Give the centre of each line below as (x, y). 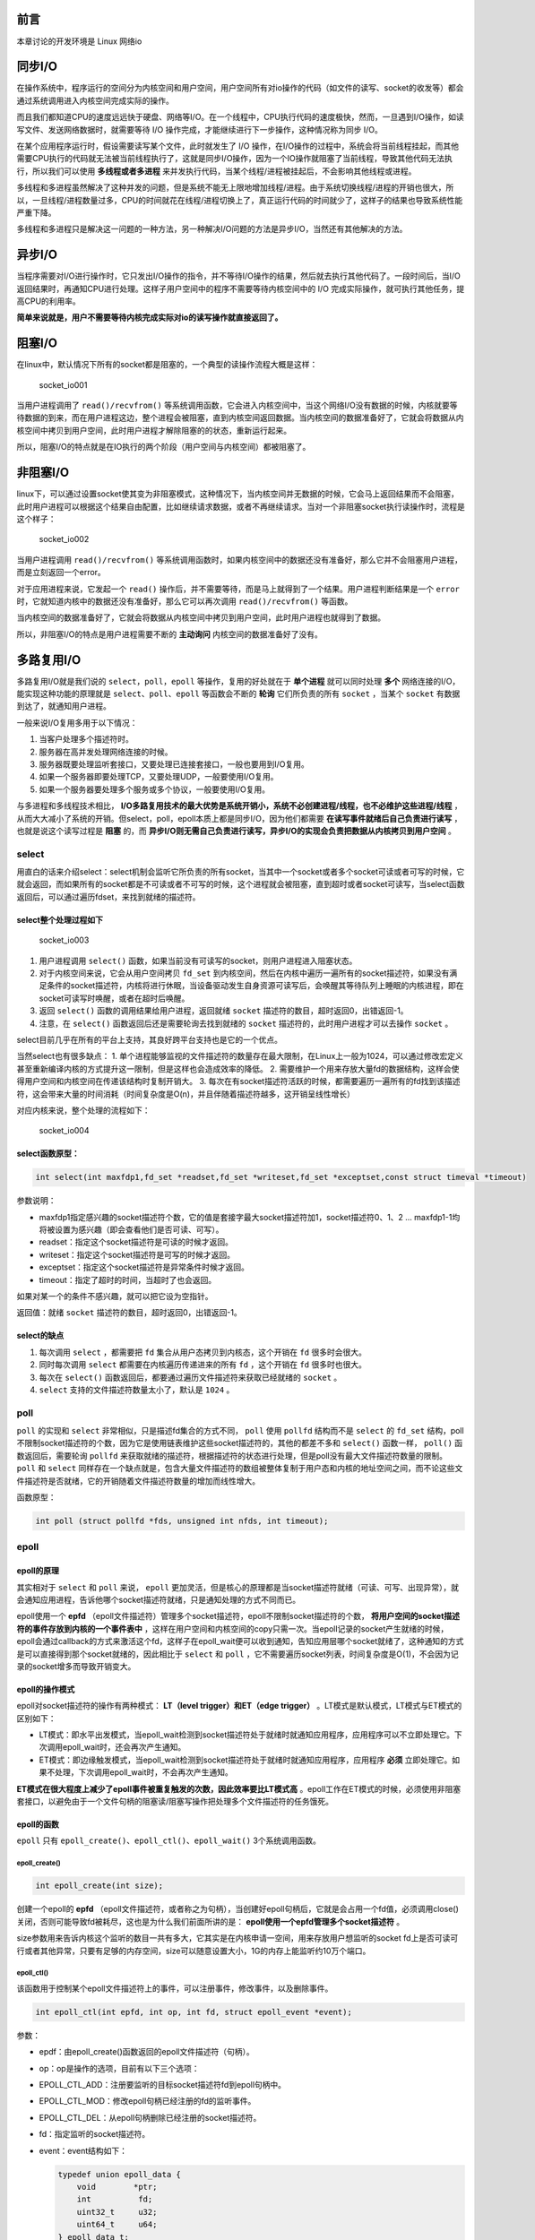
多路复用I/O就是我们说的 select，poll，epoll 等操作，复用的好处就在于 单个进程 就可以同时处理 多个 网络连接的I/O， (238, 681)
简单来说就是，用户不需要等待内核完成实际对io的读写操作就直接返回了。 (150, 317)
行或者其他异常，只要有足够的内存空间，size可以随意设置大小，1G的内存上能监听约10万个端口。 (194, 1951)
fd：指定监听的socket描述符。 (95, 2134)
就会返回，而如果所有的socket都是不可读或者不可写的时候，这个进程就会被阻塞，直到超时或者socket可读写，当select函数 (241, 884)
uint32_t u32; (117, 2212)
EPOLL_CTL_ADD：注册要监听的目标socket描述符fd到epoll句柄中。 (163, 2085)
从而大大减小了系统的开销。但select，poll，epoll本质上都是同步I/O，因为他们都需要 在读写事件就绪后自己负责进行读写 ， (239, 818)
